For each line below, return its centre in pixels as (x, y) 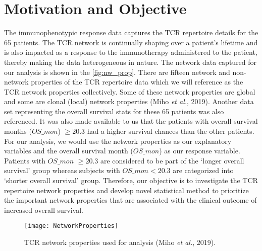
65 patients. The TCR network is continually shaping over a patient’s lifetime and (131, 42)
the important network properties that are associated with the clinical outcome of (130, 200)
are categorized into (203, 170)
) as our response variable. (200, 151)
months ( (18, 131)
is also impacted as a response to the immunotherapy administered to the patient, (131, 52)
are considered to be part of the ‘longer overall (172, 160)
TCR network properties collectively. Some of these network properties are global (130, 91)
